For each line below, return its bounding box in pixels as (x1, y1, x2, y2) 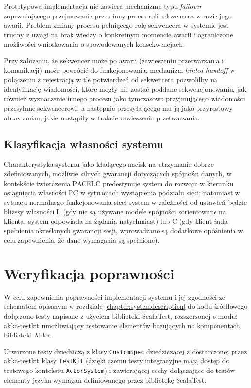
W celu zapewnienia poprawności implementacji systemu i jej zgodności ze (4, 291, 225, 302)
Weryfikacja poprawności (4, 263, 175, 283)
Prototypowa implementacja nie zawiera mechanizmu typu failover (4, 1, 202, 11)
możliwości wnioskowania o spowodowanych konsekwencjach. (4, 39, 184, 49)
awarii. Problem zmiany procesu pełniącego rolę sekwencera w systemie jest (4, 20, 229, 30)
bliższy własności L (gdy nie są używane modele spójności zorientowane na (4, 206, 226, 217)
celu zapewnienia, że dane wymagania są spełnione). (4, 235, 160, 245)
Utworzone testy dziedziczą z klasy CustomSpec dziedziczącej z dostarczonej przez (4, 346, 247, 356)
